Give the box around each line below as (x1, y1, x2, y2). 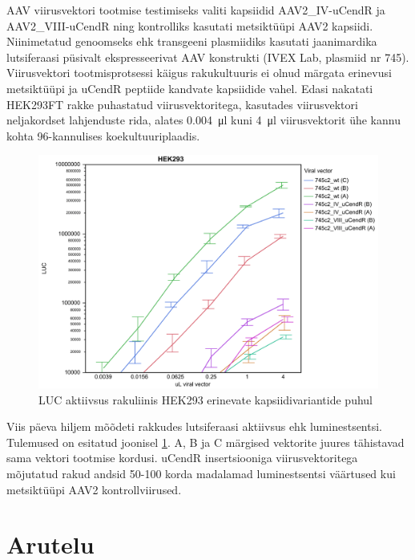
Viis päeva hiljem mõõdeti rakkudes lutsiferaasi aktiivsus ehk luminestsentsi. (6, 418, 382, 435)
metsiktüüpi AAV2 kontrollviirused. (6, 481, 182, 497)
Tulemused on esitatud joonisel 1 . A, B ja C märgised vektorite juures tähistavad (6, 433, 405, 450)
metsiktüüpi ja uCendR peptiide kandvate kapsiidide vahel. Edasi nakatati (6, 79, 373, 96)
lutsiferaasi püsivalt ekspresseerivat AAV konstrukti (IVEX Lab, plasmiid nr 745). (6, 48, 409, 65)
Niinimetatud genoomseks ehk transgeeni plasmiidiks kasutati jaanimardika (6, 33, 377, 50)
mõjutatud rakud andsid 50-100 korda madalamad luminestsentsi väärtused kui (6, 465, 396, 481)
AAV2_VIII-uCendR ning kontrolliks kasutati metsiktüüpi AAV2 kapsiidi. (6, 17, 373, 34)
